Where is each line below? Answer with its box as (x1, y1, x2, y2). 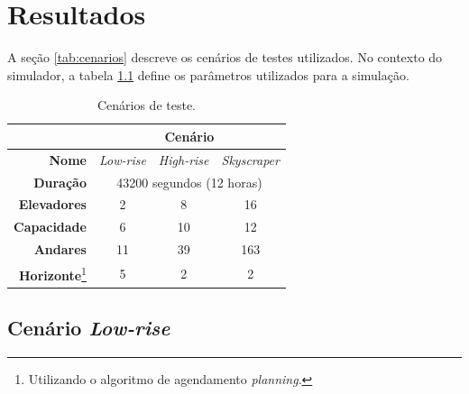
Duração (33, 172, 87, 191)
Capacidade (14, 217, 87, 236)
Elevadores (18, 195, 87, 214)
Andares (33, 240, 87, 259)
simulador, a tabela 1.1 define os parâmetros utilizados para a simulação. (7, 65, 409, 84)
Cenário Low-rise (7, 314, 170, 342)
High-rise (158, 150, 209, 169)
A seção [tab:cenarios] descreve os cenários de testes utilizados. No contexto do (7, 48, 443, 67)
